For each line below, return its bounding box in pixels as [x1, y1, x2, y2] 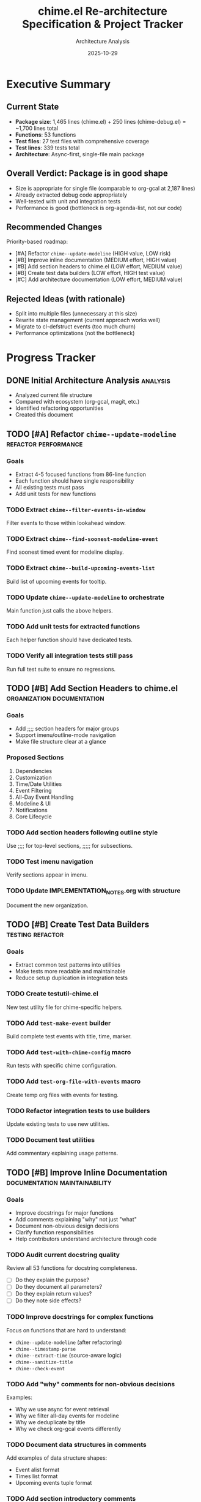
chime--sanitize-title [15, 1359, 73, 1365]
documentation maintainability [6, 1177, 112, 1187]
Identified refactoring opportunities [15, 404, 104, 412]
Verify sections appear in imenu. [6, 871, 88, 878]
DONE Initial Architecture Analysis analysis [6, 375, 170, 385]
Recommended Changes [6, 222, 103, 232]
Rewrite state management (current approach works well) [15, 317, 161, 324]
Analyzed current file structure [15, 391, 93, 399]
